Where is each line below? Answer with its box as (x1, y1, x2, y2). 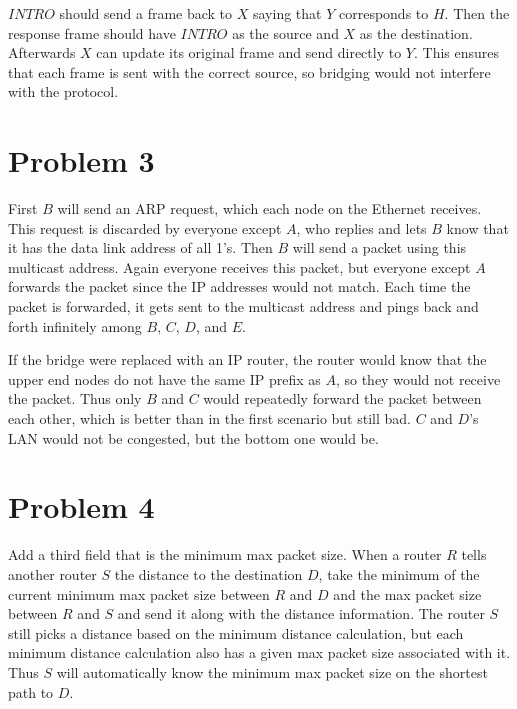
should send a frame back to (59, 3, 233, 23)
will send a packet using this (292, 237, 467, 258)
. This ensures (413, 42, 500, 63)
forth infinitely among (8, 315, 142, 336)
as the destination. (359, 22, 473, 43)
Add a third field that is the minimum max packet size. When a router (8, 544, 442, 565)
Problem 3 (8, 140, 155, 181)
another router (8, 563, 97, 584)
